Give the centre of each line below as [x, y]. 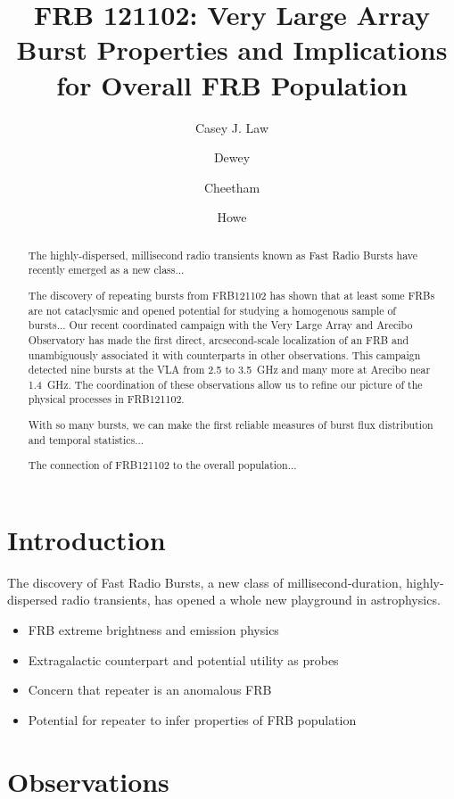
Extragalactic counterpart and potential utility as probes [183, 659]
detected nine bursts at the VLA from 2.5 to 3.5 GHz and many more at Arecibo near [229, 370]
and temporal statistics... [86, 439]
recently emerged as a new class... [106, 270]
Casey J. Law [232, 127]
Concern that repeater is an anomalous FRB [150, 690]
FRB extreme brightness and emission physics [153, 630]
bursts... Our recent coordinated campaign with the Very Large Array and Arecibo [220, 325]
